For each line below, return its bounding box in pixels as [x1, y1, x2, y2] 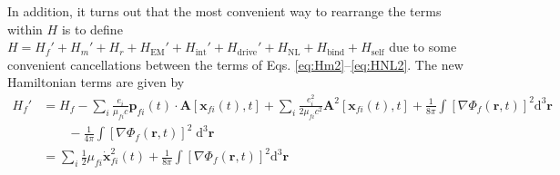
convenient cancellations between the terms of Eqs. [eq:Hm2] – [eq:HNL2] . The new [7, 54, 463, 73]
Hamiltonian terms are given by [7, 73, 185, 92]
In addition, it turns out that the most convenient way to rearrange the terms [7, 2, 442, 20]
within [7, 19, 43, 38]
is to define [61, 19, 123, 38]
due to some [389, 37, 457, 56]
